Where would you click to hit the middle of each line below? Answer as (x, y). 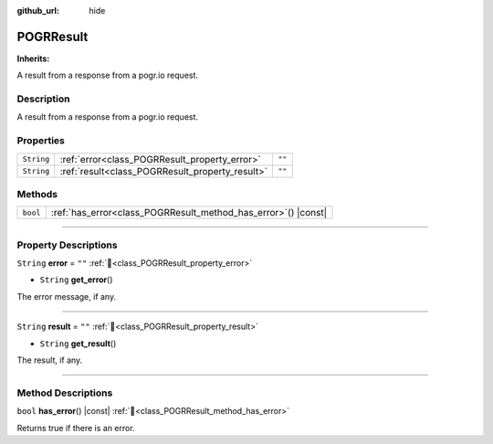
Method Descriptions (65, 393)
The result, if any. (50, 360)
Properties (41, 141)
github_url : (38, 11)
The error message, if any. (67, 296)
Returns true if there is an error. (76, 428)
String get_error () (76, 280)
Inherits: (33, 58)
